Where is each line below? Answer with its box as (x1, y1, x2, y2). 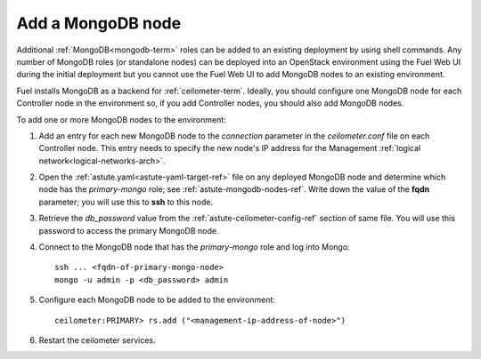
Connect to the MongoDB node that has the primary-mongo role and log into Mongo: (38, 242, 351, 252)
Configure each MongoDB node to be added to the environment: (38, 294, 276, 306)
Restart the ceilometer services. (38, 334, 156, 346)
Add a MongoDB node (16, 13, 182, 33)
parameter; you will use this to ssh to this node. (38, 196, 214, 207)
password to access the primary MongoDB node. (38, 225, 219, 235)
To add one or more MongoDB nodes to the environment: (16, 114, 226, 124)
